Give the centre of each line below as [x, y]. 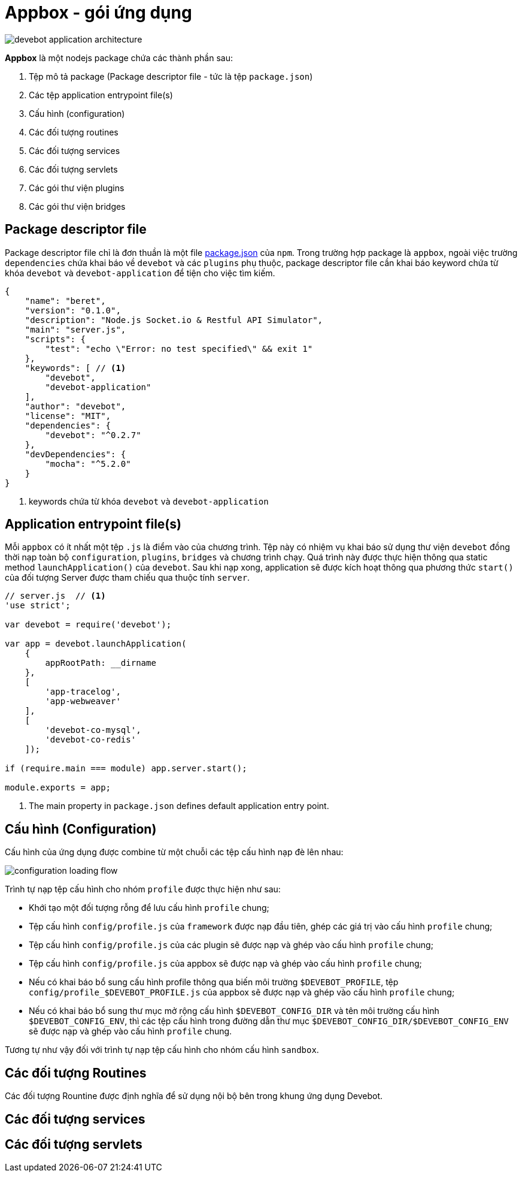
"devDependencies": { [75, 454]
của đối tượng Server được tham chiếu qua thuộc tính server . [128, 578]
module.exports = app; [58, 788]
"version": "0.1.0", [73, 310]
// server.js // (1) [55, 596]
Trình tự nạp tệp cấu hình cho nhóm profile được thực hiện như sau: [143, 889]
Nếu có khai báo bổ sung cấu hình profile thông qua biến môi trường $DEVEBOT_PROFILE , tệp [214, 982]
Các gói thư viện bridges [77, 206]
